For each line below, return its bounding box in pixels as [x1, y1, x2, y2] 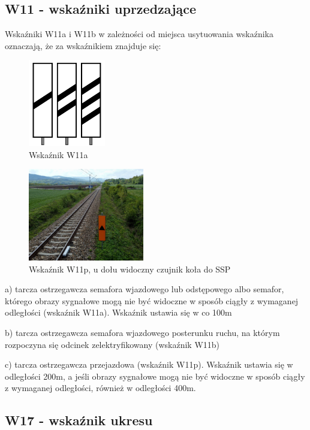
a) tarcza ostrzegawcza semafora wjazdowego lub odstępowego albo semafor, [5, 283, 284, 295]
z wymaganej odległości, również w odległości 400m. [5, 381, 196, 394]
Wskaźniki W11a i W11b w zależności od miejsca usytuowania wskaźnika [5, 28, 273, 40]
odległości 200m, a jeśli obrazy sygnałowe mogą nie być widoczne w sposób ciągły [5, 370, 305, 382]
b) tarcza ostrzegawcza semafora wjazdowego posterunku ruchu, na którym [5, 326, 280, 338]
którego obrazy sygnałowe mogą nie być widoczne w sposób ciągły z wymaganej [5, 294, 299, 307]
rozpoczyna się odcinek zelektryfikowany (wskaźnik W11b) [5, 338, 220, 350]
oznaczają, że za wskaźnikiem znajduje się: [5, 39, 161, 52]
